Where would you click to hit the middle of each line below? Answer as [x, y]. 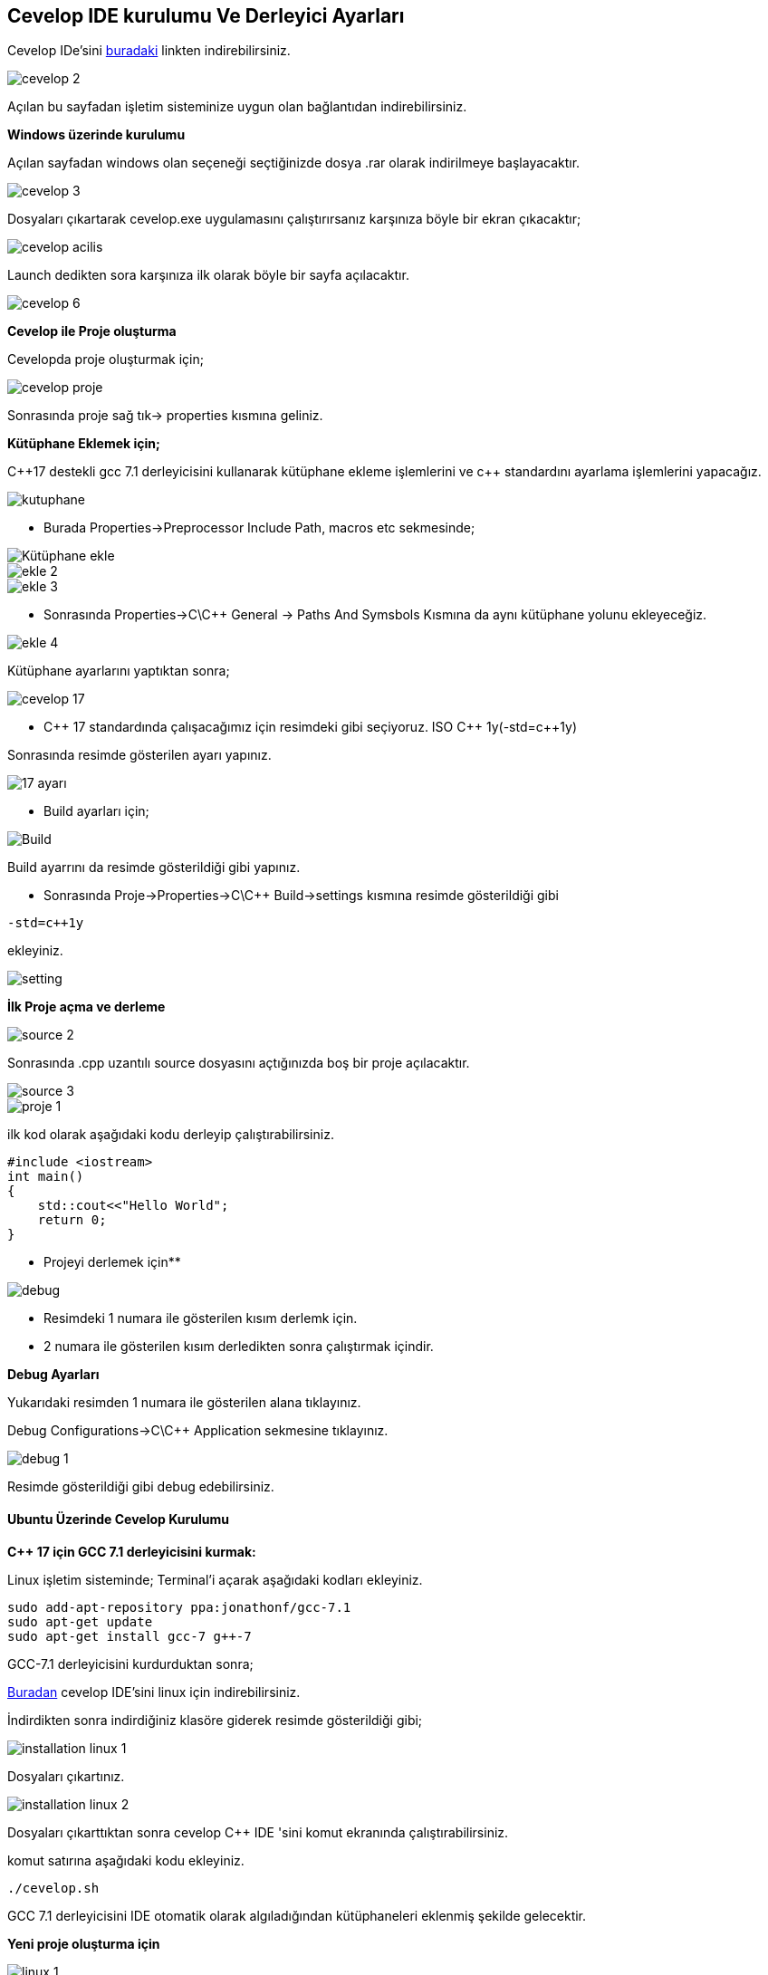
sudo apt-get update [80, 1621]
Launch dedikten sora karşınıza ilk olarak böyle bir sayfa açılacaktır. [208, 275]
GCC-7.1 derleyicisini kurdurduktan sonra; [130, 1663]
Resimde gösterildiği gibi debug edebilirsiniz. [141, 1487]
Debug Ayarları [53, 1375]
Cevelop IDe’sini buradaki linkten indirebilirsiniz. [149, 51]
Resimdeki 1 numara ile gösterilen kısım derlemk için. [201, 1318]
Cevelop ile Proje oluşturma [92, 331]
